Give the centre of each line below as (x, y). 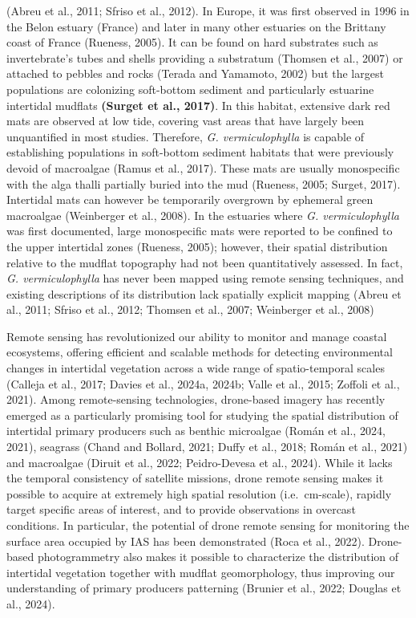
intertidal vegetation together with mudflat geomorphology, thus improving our (201, 572)
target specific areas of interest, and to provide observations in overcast (181, 509)
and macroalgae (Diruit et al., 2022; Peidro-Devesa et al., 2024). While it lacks (200, 462)
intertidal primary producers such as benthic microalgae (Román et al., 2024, (196, 431)
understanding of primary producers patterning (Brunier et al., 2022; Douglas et (204, 588)
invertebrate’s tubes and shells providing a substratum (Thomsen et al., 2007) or (205, 57)
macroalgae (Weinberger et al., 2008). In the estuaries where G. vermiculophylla (203, 215)
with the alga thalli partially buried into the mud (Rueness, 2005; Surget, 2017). (204, 183)
